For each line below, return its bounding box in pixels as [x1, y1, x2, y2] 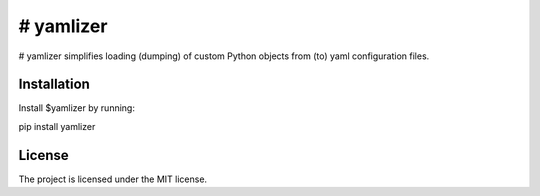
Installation [18, 76, 90, 93]
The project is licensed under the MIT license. [18, 173, 208, 185]
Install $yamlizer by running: [18, 102, 135, 114]
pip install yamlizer [18, 120, 96, 132]
